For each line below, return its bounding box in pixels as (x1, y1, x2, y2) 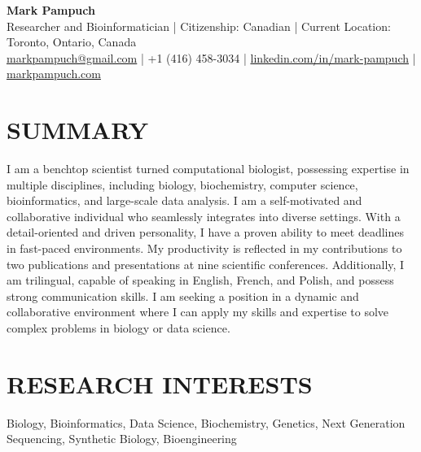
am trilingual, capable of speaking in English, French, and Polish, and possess (7, 272, 394, 289)
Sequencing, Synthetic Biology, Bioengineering (7, 430, 237, 447)
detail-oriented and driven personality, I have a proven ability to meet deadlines (7, 224, 404, 241)
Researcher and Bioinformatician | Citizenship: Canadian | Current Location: (7, 17, 391, 34)
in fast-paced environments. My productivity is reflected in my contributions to (7, 240, 402, 257)
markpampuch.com (7, 65, 101, 82)
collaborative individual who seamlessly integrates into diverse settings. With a (7, 207, 401, 224)
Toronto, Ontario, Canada (7, 33, 137, 50)
